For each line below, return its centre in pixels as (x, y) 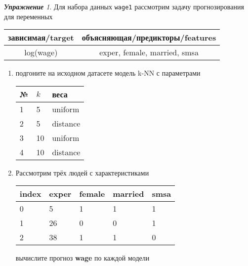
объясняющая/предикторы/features (149, 38)
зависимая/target (41, 38)
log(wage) (41, 52)
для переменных (28, 16)
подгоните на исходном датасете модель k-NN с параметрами (108, 73)
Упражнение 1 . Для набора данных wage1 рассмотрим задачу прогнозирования (124, 6)
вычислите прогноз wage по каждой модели (83, 258)
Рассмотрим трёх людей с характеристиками (82, 172)
